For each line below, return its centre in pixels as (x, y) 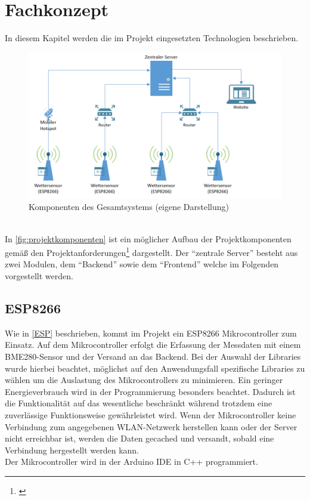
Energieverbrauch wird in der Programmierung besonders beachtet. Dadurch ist (150, 391)
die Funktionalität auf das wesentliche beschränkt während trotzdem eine (139, 403)
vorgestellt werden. (39, 276)
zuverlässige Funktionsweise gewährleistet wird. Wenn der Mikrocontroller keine (151, 415)
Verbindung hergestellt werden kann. (72, 450)
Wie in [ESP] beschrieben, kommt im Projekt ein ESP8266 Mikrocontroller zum (151, 333)
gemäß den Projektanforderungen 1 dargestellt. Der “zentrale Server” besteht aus (151, 251)
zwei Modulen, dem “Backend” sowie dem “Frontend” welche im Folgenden (142, 264)
